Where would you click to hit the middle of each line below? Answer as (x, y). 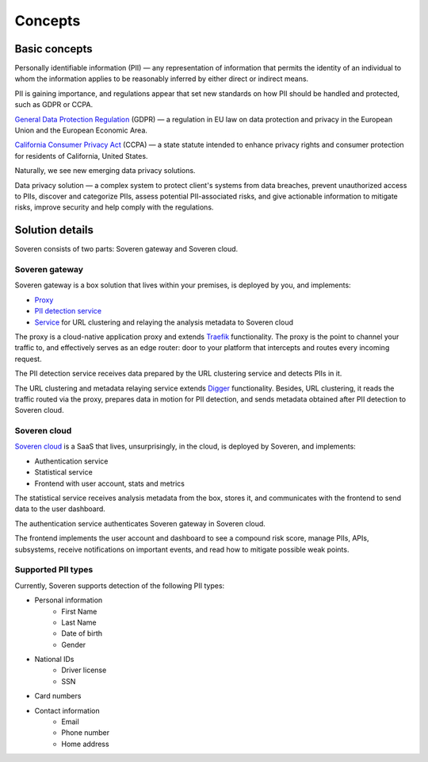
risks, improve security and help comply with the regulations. (114, 207)
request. (29, 359)
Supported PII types (54, 570)
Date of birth (82, 633)
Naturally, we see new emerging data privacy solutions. (105, 171)
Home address (86, 744)
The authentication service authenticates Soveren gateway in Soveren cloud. (140, 523)
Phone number (86, 733)
